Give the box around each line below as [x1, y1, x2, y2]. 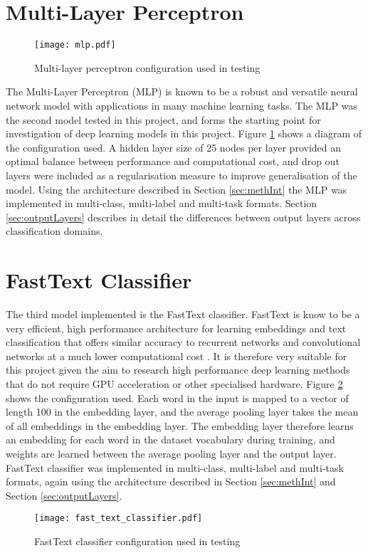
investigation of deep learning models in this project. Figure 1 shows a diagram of [6, 126, 362, 141]
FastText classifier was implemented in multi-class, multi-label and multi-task [6, 460, 344, 475]
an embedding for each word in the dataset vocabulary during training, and [6, 432, 335, 447]
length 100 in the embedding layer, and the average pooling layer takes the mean [6, 404, 359, 419]
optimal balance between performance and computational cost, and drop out [6, 154, 340, 169]
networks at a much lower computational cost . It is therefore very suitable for [6, 348, 347, 363]
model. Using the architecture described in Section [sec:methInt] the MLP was [6, 181, 347, 196]
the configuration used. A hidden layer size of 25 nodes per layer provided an [6, 139, 342, 154]
